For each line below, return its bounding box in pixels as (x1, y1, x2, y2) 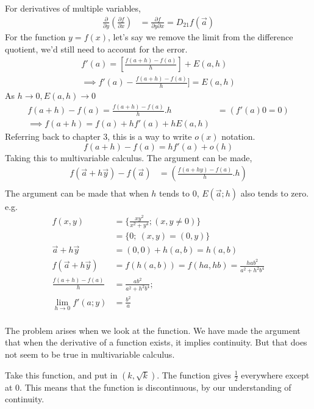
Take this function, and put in (5, 368, 118, 381)
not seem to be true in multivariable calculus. (5, 348, 175, 361)
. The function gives (157, 368, 232, 381)
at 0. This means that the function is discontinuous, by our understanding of (5, 380, 291, 393)
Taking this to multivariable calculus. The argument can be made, (5, 151, 252, 164)
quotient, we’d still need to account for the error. (5, 42, 188, 55)
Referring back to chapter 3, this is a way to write (5, 130, 192, 143)
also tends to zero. (240, 187, 309, 200)
